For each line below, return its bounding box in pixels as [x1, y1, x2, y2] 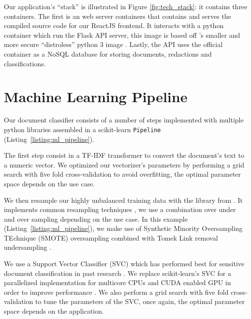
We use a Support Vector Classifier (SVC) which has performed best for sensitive [4, 258, 244, 269]
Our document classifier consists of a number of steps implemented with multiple [4, 115, 244, 125]
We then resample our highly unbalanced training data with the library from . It [4, 195, 243, 205]
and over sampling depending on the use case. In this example [4, 213, 188, 224]
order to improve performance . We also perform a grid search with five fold [4, 287, 229, 297]
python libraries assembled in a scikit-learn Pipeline [4, 124, 161, 134]
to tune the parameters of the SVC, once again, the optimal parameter [35, 296, 245, 306]
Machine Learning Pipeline [4, 87, 188, 106]
